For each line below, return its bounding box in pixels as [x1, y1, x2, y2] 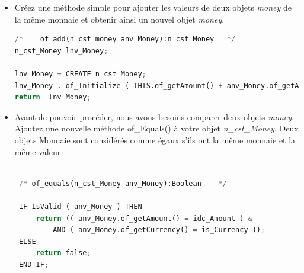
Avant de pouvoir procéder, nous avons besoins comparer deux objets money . [14, 110, 295, 123]
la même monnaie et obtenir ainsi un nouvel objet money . [14, 12, 225, 25]
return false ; [36, 249, 91, 258]
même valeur [14, 145, 61, 158]
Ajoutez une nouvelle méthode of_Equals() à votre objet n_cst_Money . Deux [14, 122, 299, 134]
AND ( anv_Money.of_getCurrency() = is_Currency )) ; [53, 226, 265, 235]
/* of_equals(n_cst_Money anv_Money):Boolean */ [18, 179, 227, 188]
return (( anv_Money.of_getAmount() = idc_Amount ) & [36, 214, 252, 223]
